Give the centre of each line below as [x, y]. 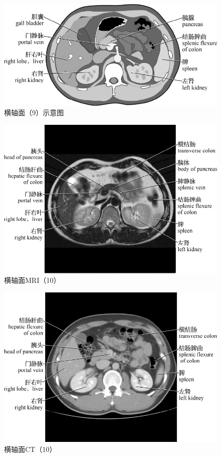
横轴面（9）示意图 [34, 112]
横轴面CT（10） [30, 449]
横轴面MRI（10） [32, 280]
